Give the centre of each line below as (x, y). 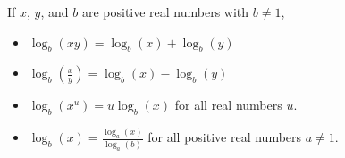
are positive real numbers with (165, 12)
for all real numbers (228, 105)
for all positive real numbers (225, 137)
